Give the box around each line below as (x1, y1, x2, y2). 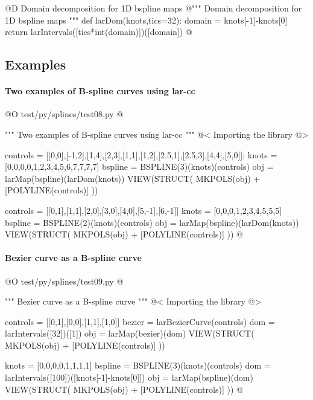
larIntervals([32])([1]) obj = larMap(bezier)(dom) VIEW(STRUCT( (5, 327, 255, 340)
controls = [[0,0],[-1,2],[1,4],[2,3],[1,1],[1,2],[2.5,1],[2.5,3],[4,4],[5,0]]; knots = (5, 148, 277, 161)
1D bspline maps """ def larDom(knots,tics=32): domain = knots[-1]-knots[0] (5, 13, 288, 26)
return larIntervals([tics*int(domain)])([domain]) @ (5, 25, 192, 38)
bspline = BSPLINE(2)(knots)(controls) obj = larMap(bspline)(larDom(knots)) (5, 216, 299, 228)
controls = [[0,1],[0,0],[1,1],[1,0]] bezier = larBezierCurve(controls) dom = (5, 315, 275, 327)
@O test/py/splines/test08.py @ (5, 108, 124, 120)
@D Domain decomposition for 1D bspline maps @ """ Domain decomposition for (5, 2, 302, 14)
